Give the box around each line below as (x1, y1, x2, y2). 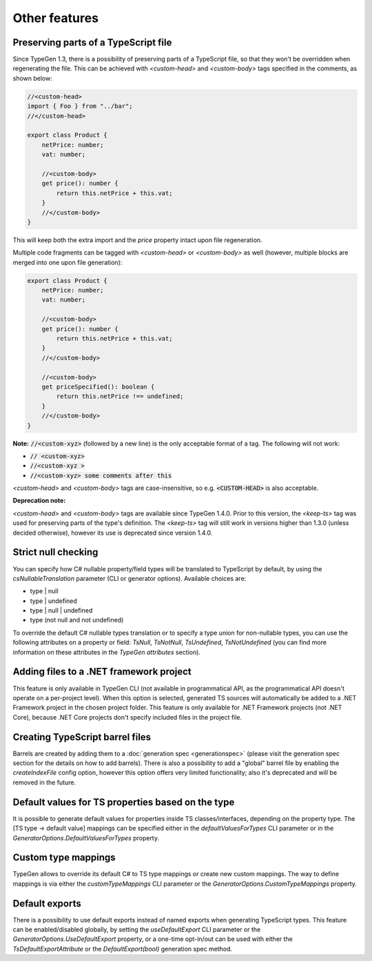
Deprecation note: (12, 497, 66, 505)
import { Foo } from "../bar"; (27, 102, 134, 110)
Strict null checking (12, 546, 99, 558)
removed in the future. (12, 778, 76, 786)
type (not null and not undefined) (30, 616, 124, 624)
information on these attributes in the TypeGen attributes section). (12, 648, 201, 656)
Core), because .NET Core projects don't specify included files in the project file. (12, 713, 242, 721)
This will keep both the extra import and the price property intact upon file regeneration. (12, 235, 262, 244)
